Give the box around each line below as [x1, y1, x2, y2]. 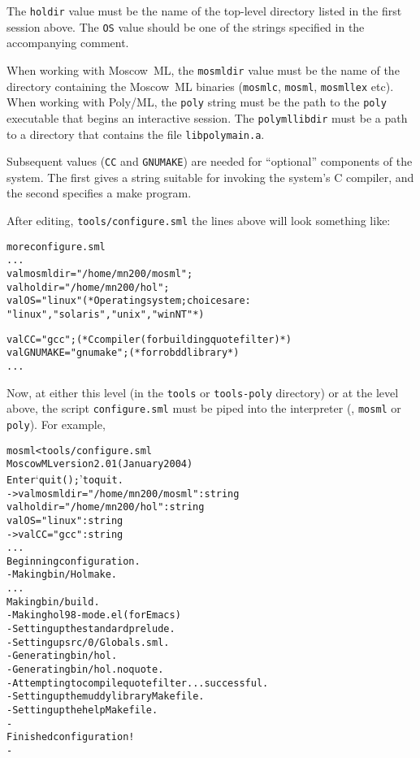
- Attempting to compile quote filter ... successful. [6, 677, 269, 689]
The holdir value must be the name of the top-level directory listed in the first [6, 2, 402, 19]
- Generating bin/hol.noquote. [6, 664, 164, 676]
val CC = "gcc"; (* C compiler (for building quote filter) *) [6, 333, 292, 345]
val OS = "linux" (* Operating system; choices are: [6, 295, 251, 307]
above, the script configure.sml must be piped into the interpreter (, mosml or [6, 400, 401, 417]
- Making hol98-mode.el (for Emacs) [6, 609, 181, 622]
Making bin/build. [6, 596, 100, 608]
